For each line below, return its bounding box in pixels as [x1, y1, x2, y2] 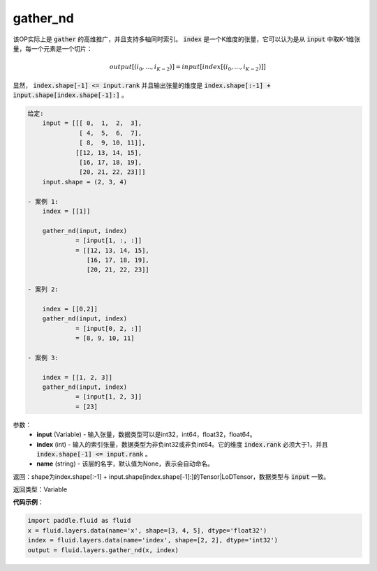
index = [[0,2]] [42, 304, 98, 313]
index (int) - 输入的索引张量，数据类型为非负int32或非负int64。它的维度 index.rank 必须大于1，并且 [36, 440, 328, 448]
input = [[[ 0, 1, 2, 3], [42, 119, 142, 127]
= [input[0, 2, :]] [75, 325, 142, 332]
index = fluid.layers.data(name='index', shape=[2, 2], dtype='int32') [27, 536, 279, 544]
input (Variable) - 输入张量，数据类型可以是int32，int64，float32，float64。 [36, 430, 256, 439]
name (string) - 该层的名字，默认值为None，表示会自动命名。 [36, 459, 214, 468]
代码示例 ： [13, 498, 44, 506]
